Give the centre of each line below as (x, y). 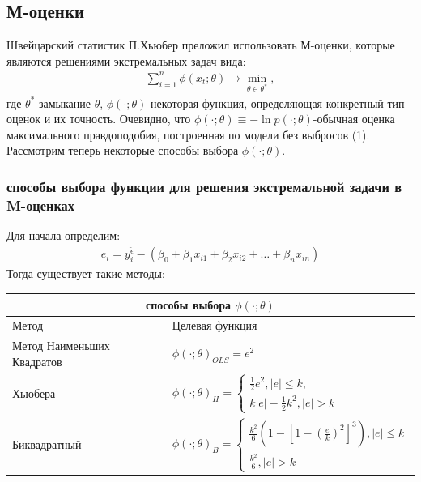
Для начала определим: (64, 235)
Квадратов (37, 361)
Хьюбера (34, 393)
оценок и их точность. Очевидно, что (99, 119)
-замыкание (63, 102)
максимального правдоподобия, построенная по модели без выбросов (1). (188, 134)
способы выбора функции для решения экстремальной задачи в (204, 186)
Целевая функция (215, 325)
